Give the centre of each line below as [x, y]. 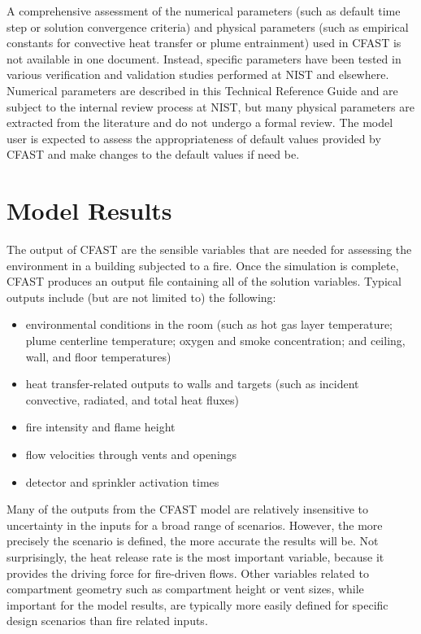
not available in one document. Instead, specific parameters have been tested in [204, 58]
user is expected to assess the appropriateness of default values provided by [194, 138]
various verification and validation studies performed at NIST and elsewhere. [198, 74]
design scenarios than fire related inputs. [107, 621]
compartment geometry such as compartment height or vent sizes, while [185, 589]
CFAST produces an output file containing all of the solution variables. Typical [204, 281]
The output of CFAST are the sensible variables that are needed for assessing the [209, 249]
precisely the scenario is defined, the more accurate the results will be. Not [193, 541]
